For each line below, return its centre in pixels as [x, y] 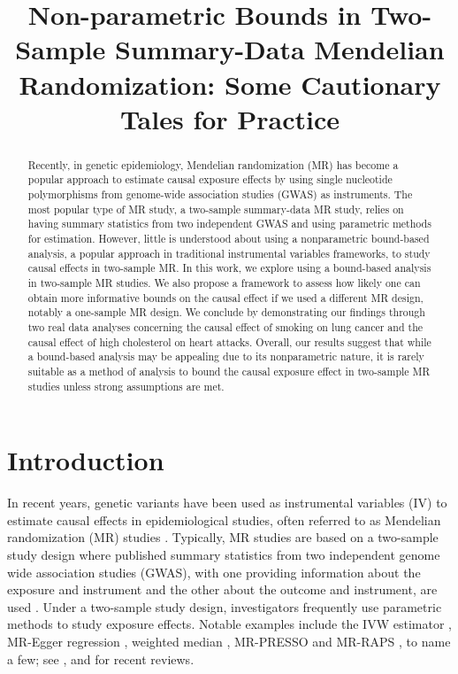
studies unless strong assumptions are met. [126, 386]
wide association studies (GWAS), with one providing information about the [214, 572]
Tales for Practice [230, 118]
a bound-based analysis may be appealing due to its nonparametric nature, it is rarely [226, 356]
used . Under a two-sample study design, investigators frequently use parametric [225, 606]
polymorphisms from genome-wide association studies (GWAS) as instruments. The [220, 194]
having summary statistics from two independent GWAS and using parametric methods [229, 224]
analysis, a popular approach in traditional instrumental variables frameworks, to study [229, 253]
